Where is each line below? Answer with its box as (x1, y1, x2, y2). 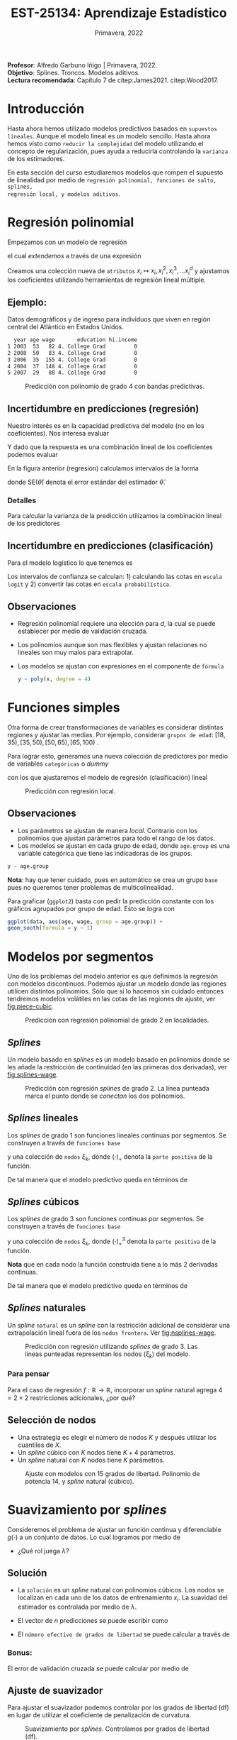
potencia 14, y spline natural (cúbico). (25, 1477, 134, 1485)
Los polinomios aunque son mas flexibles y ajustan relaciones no (17, 641, 207, 649)
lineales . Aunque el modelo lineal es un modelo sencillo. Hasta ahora (7, 131, 211, 140)
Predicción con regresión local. (25, 786, 116, 795)
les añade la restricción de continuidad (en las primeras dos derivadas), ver (7, 1063, 228, 1072)
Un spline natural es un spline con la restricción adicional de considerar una (7, 1321, 231, 1329)
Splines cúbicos (7, 1196, 79, 1208)
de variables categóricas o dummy (7, 759, 109, 768)
